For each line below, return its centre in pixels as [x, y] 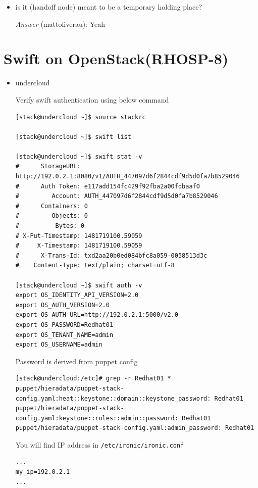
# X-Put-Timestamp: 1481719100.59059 [79, 236]
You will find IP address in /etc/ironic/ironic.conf [100, 444]
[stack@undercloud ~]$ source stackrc [81, 117]
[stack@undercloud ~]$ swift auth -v [79, 285]
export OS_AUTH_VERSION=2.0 [62, 305]
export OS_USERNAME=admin [59, 345]
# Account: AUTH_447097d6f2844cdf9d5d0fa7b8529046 [117, 196]
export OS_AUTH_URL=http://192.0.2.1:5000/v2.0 [97, 315]
